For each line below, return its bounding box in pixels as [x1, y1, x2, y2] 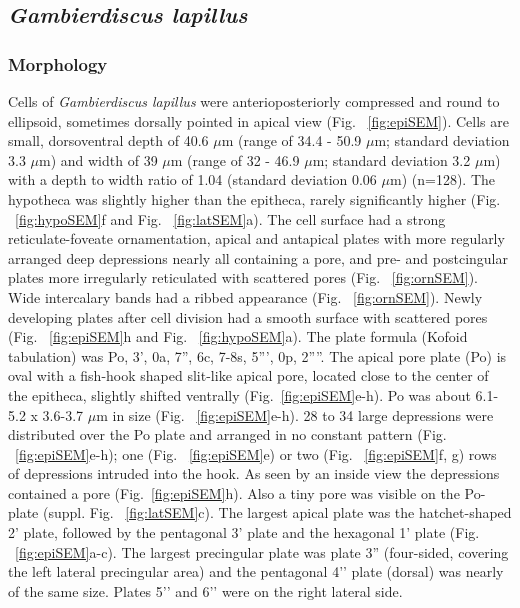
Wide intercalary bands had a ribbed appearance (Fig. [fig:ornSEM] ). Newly [8, 286, 483, 307]
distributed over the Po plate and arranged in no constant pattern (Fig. [8, 424, 447, 445]
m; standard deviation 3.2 [312, 149, 471, 170]
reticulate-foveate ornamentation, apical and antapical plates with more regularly [8, 228, 505, 249]
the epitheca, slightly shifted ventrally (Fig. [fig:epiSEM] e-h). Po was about [8, 384, 471, 405]
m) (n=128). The [390, 169, 495, 190]
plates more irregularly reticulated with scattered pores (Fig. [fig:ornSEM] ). [8, 267, 478, 288]
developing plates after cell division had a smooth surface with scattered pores [8, 306, 488, 327]
